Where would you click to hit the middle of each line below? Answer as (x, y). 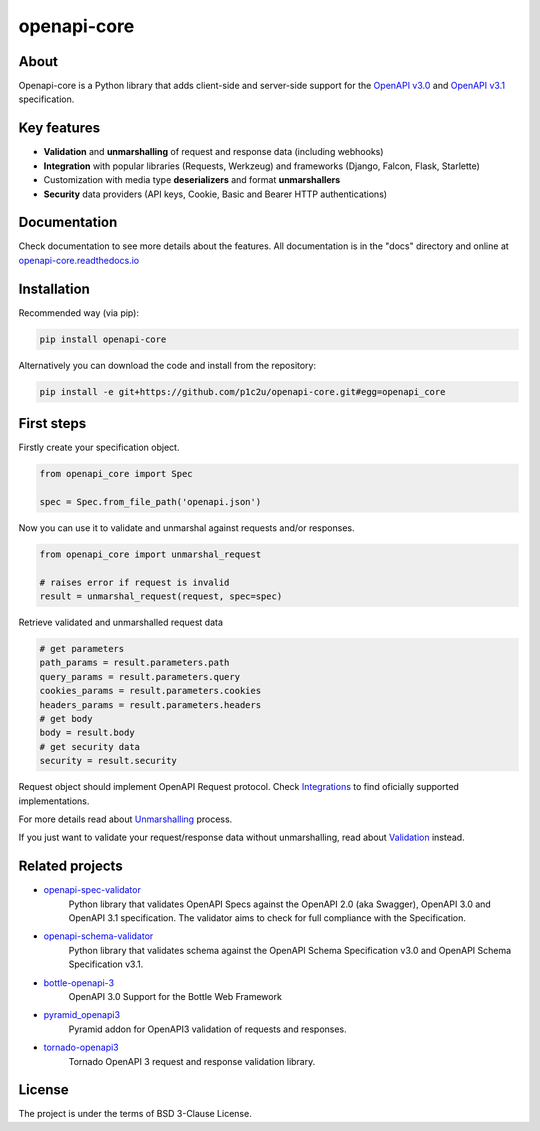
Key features (59, 128)
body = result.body (87, 733)
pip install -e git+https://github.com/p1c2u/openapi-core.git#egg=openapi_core (242, 391)
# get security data (89, 746)
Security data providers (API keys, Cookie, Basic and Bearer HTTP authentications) (215, 194)
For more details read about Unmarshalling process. (125, 819)
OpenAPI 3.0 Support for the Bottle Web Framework (175, 996)
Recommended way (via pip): (79, 312)
